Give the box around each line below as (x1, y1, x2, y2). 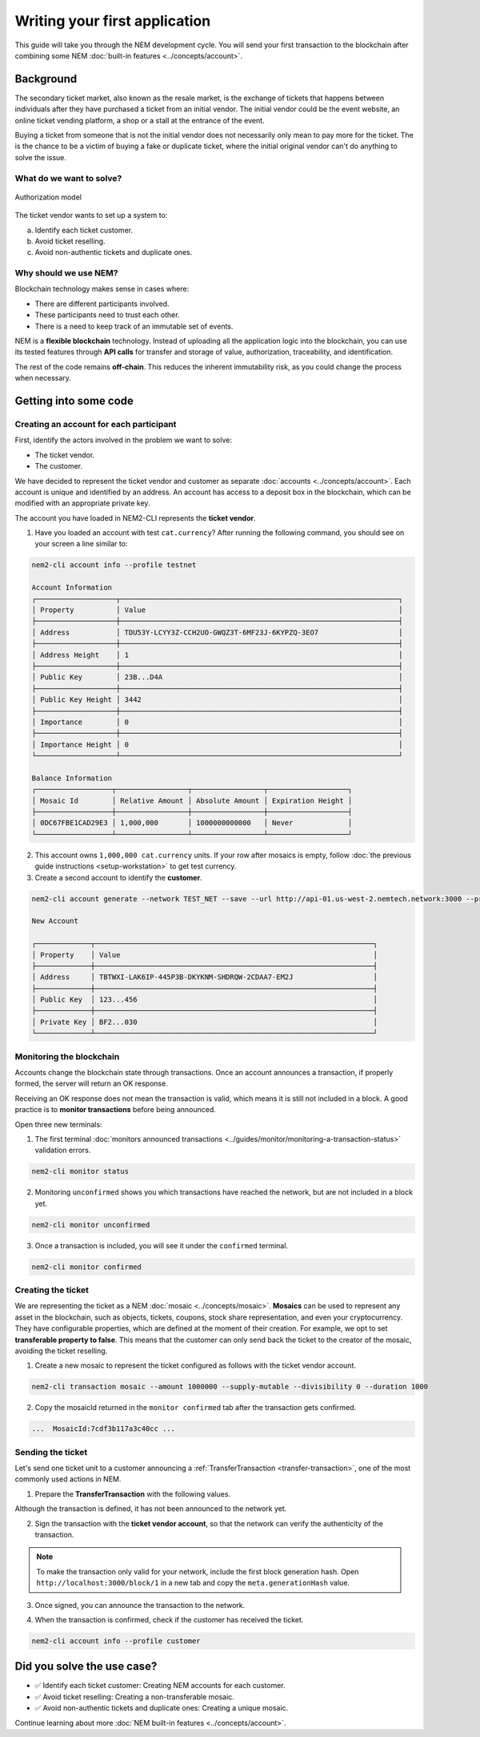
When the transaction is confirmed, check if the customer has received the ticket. (34, 1614, 304, 1624)
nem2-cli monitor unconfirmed (31, 1220, 150, 1229)
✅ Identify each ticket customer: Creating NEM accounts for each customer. (34, 1681, 286, 1691)
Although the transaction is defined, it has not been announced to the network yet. (14, 1504, 287, 1513)
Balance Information (31, 773, 112, 783)
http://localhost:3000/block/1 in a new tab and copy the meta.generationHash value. (36, 1578, 350, 1588)
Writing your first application (14, 12, 211, 30)
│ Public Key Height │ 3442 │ (31, 695, 403, 704)
